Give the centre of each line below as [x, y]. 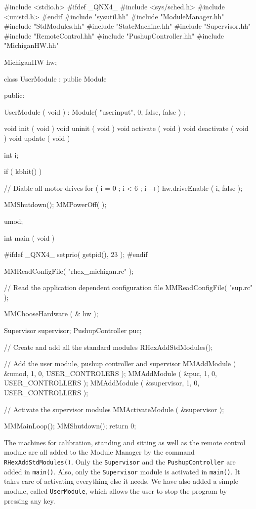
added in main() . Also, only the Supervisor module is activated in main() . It [122, 471]
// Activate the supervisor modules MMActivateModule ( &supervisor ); [114, 409]
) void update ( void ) [37, 138]
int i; [11, 154]
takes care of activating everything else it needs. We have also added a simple [121, 481]
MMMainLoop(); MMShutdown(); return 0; [70, 426]
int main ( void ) [29, 237]
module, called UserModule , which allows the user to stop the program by [116, 490]
